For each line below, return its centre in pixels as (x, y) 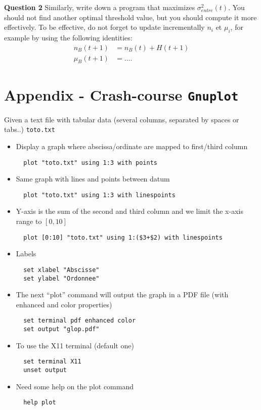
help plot (40, 403)
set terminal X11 (52, 362)
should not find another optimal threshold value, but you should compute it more (130, 17)
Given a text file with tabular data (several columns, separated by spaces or (122, 119)
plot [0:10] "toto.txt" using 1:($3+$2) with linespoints (123, 237)
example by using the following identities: (68, 37)
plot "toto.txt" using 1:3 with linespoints (99, 195)
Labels (26, 254)
